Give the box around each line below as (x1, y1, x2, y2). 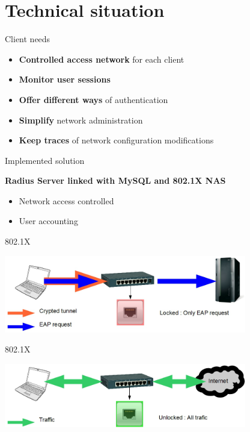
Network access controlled (19, 194, 114, 207)
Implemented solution (5, 154, 85, 166)
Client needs (5, 33, 50, 45)
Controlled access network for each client (19, 52, 184, 65)
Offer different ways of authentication (19, 93, 168, 105)
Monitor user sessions (19, 73, 111, 86)
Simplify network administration (19, 113, 143, 126)
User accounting (19, 214, 78, 227)
